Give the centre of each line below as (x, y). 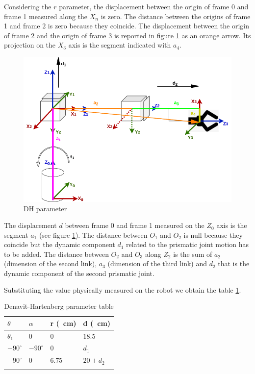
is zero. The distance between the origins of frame (176, 16)
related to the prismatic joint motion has (187, 244)
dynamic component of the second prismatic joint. (79, 273)
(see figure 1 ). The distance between (93, 235)
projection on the (30, 45)
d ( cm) (97, 323)
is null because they (213, 235)
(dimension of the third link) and (157, 263)
